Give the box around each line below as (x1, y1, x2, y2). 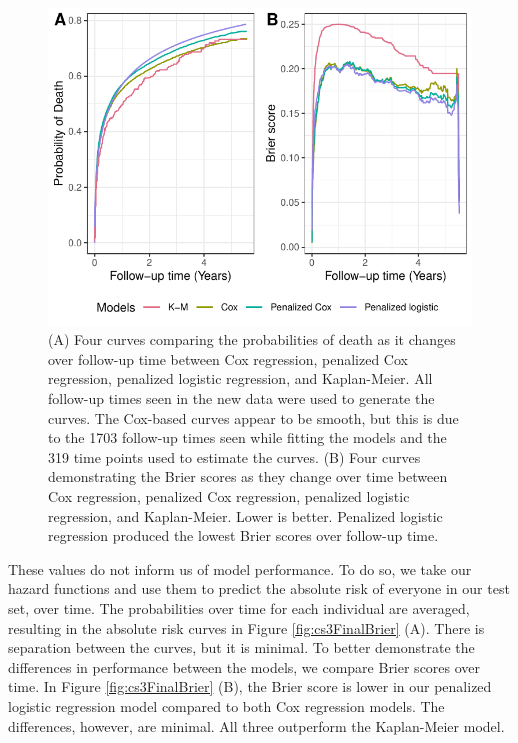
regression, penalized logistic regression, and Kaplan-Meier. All (48, 368, 433, 389)
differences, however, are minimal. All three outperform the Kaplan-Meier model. (8, 715, 505, 736)
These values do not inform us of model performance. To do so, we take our (8, 558, 472, 579)
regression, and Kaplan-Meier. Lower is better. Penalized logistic (48, 505, 443, 526)
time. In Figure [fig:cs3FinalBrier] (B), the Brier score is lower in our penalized (8, 676, 492, 697)
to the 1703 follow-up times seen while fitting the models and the (48, 427, 447, 448)
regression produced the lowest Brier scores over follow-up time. (48, 525, 439, 546)
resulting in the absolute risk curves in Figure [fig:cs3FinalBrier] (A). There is (8, 617, 485, 638)
